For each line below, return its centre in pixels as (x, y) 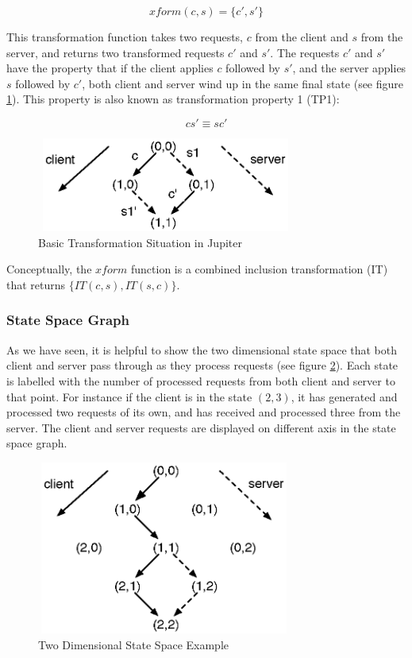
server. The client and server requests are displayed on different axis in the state (201, 427)
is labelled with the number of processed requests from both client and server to (201, 380)
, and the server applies (349, 68)
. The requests (305, 52)
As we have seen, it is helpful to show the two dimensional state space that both (202, 349)
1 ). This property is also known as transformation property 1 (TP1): (173, 99)
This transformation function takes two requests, (125, 37)
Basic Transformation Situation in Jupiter (140, 242)
